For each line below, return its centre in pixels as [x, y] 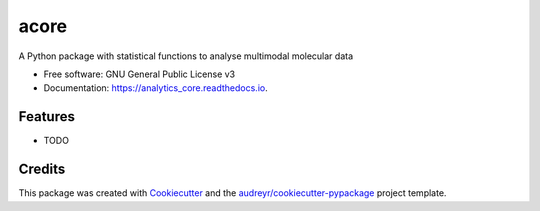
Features [46, 116]
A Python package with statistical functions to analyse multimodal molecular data [186, 56]
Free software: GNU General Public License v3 [139, 74]
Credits [42, 169]
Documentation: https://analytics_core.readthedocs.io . [156, 88]
